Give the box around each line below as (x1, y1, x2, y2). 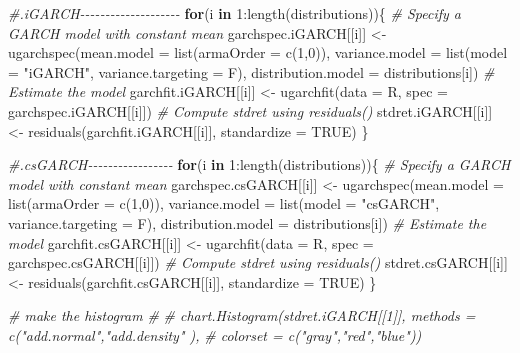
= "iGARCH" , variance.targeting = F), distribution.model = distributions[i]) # (8, 61, 495, 82)
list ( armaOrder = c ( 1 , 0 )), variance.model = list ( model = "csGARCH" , (8, 193, 440, 214)
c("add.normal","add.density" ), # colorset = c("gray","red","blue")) (8, 324, 422, 345)
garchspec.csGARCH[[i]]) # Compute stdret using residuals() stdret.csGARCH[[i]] (8, 252, 508, 273)
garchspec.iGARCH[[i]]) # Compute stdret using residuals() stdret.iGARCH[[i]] (8, 100, 493, 121)
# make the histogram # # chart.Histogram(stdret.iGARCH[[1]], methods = (8, 305, 476, 326)
